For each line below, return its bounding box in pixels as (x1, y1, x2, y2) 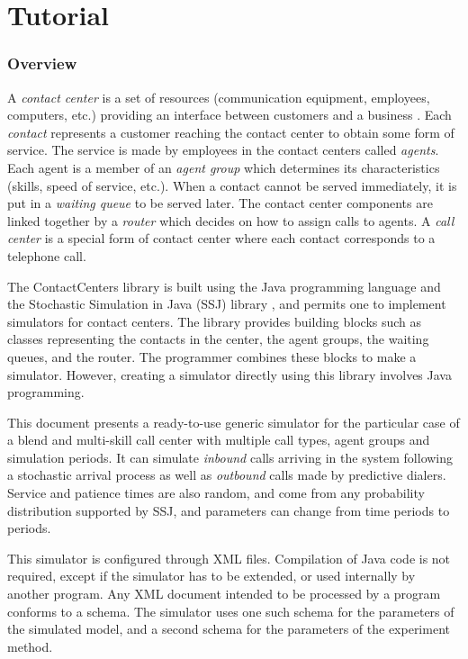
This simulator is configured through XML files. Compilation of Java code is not (7, 548, 451, 567)
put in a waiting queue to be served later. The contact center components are (7, 194, 433, 212)
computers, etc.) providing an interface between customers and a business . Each (7, 105, 452, 124)
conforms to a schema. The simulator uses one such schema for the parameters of (7, 601, 454, 620)
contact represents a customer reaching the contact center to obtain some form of (7, 122, 454, 141)
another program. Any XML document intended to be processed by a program (7, 584, 441, 603)
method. (7, 636, 53, 655)
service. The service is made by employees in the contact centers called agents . (7, 140, 439, 159)
